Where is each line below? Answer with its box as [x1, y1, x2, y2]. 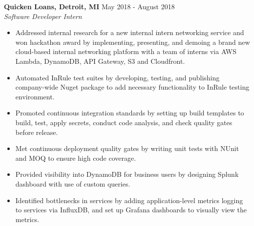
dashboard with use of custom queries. [15, 178, 130, 188]
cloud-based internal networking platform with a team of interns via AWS [15, 46, 237, 56]
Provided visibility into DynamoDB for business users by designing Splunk [15, 169, 239, 179]
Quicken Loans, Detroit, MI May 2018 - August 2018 [4, 1, 175, 11]
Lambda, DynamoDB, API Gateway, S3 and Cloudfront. [15, 56, 185, 66]
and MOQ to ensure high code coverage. [15, 152, 136, 163]
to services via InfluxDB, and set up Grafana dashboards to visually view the [15, 205, 247, 215]
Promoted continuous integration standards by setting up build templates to [15, 108, 244, 118]
